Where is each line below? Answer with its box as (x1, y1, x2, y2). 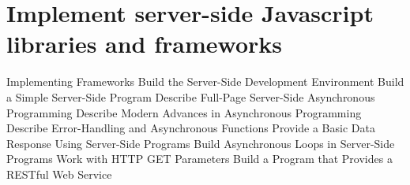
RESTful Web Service (6, 165, 112, 182)
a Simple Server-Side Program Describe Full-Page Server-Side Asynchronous (6, 88, 375, 105)
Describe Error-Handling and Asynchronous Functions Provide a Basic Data (6, 120, 375, 136)
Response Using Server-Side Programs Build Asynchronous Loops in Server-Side (6, 135, 395, 151)
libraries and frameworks (6, 28, 283, 60)
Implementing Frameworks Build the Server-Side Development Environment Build (6, 73, 404, 90)
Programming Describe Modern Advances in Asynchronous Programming (6, 104, 362, 120)
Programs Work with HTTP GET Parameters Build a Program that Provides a (6, 150, 393, 167)
